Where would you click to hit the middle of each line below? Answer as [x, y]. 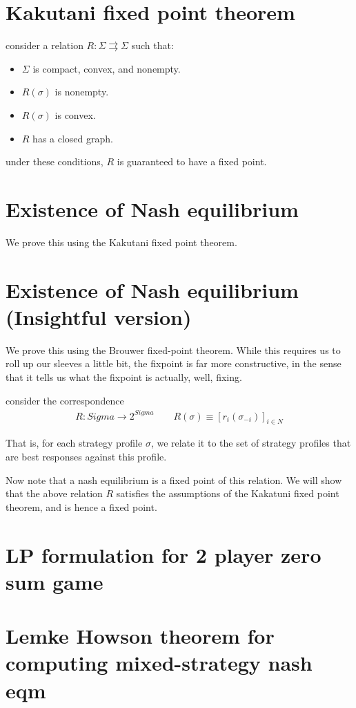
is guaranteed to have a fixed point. [192, 161]
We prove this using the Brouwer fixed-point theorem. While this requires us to [173, 350]
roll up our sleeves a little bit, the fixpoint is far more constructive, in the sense [174, 363]
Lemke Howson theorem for [140, 636]
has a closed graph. [73, 138]
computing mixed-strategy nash [159, 663]
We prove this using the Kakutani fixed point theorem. [121, 242]
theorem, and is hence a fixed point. [81, 506]
